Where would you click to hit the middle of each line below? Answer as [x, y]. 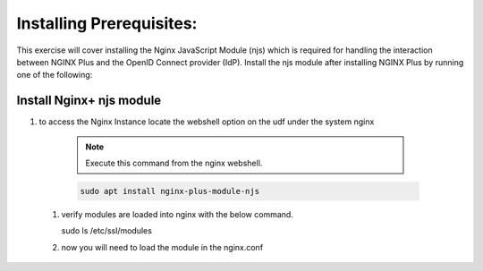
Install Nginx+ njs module [89, 101]
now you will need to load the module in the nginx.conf [162, 247]
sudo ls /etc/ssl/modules [106, 231]
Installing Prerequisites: [107, 23]
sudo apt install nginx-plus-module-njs [169, 191]
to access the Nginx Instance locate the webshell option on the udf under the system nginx [207, 122]
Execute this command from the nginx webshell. [174, 163]
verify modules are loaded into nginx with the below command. [178, 214]
